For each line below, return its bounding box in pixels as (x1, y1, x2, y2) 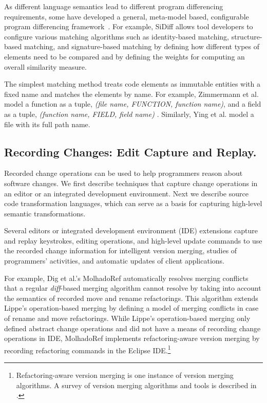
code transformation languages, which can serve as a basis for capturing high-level (4, 198, 262, 209)
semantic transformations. (4, 208, 86, 218)
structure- (231, 31, 262, 42)
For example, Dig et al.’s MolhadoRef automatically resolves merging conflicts (4, 272, 249, 283)
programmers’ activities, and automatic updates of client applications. (4, 255, 225, 266)
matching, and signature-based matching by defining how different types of (24, 41, 260, 52)
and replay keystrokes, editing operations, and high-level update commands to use (4, 235, 262, 246)
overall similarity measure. (4, 61, 87, 72)
